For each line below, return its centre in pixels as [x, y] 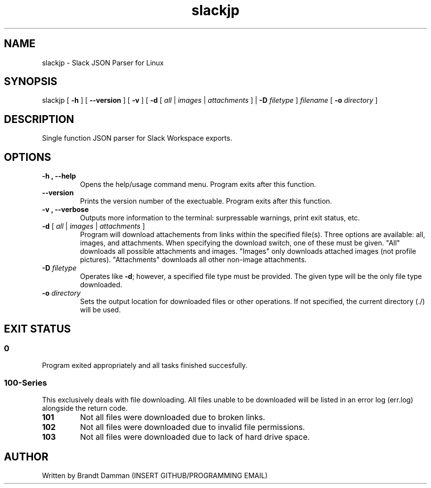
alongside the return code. [85, 408]
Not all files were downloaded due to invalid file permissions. [192, 427]
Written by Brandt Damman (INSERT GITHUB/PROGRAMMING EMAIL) [155, 475]
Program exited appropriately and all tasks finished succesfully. [145, 366]
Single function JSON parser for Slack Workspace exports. [137, 138]
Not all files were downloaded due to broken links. [172, 417]
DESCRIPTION [39, 119]
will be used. [100, 310]
